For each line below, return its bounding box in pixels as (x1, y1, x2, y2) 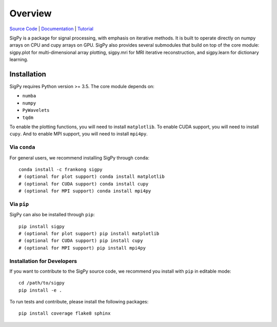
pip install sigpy (18, 223, 65, 229)
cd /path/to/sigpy (18, 280, 65, 286)
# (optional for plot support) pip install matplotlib (18, 231, 160, 236)
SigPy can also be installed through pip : (9, 212, 95, 218)
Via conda (9, 144, 35, 151)
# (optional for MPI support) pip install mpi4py (18, 245, 146, 251)
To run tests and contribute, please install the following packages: (9, 299, 149, 305)
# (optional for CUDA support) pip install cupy (18, 238, 143, 243)
